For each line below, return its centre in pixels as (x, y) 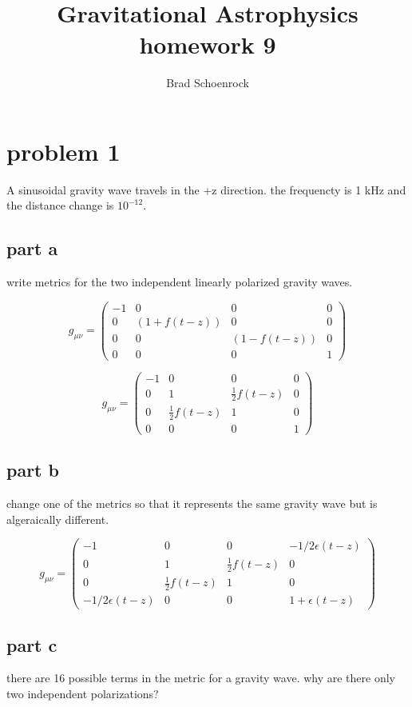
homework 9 (208, 44)
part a (32, 248)
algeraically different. (58, 519)
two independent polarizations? (83, 693)
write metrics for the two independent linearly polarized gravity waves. (180, 282)
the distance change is (60, 205)
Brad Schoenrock (208, 83)
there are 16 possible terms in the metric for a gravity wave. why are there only (201, 678)
